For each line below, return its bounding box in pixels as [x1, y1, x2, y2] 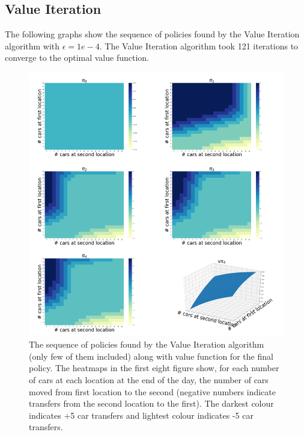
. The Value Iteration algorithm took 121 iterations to [99, 39, 299, 52]
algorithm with [5, 39, 60, 52]
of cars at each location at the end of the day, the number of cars [29, 373, 269, 386]
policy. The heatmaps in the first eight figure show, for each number [29, 361, 279, 374]
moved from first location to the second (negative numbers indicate [29, 385, 276, 398]
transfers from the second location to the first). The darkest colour [29, 397, 274, 410]
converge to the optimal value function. [5, 51, 149, 64]
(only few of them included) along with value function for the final [29, 349, 273, 362]
